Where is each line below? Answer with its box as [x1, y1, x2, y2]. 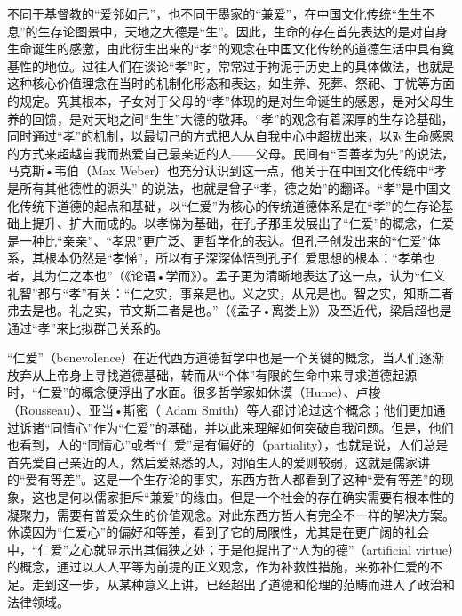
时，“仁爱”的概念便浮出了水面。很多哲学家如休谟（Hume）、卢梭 [7, 383, 381, 401]
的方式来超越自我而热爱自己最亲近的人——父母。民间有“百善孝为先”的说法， [7, 143, 455, 162]
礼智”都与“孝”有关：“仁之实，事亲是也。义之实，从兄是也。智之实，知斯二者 [7, 283, 454, 302]
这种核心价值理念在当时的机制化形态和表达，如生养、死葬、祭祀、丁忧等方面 [7, 74, 455, 93]
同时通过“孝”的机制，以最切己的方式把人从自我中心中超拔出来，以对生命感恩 [7, 126, 455, 145]
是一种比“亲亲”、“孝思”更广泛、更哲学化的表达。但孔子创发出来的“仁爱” [7, 231, 428, 249]
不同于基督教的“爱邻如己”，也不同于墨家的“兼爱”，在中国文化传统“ [7, 4, 398, 22]
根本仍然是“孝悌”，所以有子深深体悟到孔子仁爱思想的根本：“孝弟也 [44, 248, 435, 267]
